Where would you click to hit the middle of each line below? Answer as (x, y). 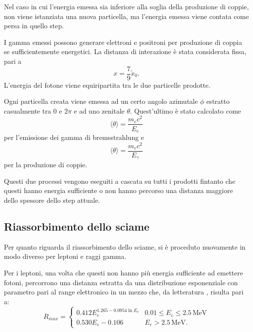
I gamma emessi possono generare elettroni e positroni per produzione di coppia (123, 42)
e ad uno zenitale (99, 110)
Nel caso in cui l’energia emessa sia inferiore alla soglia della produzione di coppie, (126, 6)
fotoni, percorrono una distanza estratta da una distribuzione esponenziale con (121, 282)
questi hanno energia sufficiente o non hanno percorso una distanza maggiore (118, 190)
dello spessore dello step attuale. (52, 200)
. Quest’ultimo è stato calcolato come (186, 110)
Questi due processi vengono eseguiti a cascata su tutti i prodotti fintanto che (120, 181)
